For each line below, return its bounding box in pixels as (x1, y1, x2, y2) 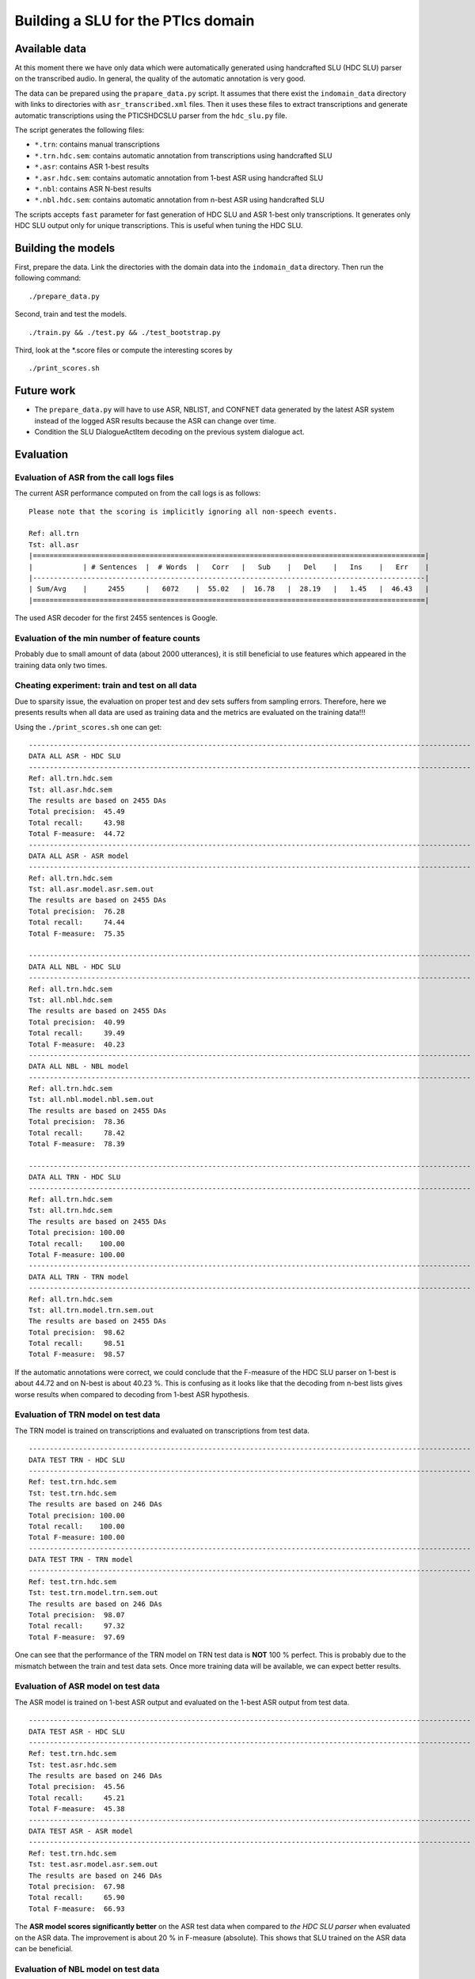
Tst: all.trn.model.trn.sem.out (28, 1305, 154, 1314)
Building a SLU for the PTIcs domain (14, 12, 255, 29)
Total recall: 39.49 (28, 1029, 125, 1038)
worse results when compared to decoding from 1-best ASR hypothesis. (14, 1389, 249, 1399)
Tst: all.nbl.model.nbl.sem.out (28, 1095, 154, 1104)
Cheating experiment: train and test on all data (14, 680, 197, 691)
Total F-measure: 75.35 (28, 929, 125, 938)
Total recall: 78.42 (28, 1128, 125, 1138)
